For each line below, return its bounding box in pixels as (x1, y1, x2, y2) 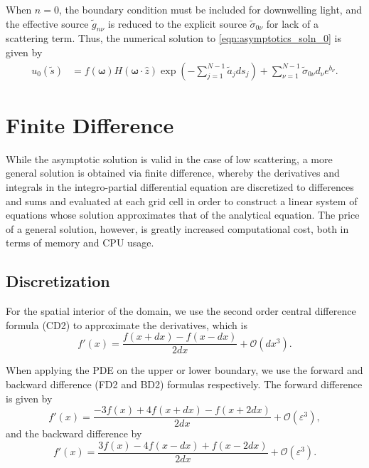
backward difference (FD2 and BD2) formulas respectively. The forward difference (6, 376, 363, 391)
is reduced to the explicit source (107, 16, 247, 31)
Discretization (6, 270, 110, 292)
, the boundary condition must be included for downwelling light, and (58, 2, 362, 16)
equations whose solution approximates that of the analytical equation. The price (6, 207, 360, 222)
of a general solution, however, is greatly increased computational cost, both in (6, 221, 349, 236)
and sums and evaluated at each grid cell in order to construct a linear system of (6, 193, 358, 208)
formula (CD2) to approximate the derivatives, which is (6, 317, 247, 332)
